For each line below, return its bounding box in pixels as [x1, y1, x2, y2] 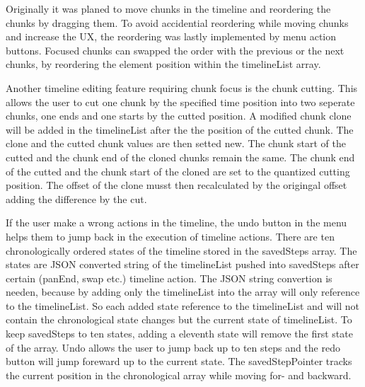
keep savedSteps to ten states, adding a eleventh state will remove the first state [6, 326, 353, 341]
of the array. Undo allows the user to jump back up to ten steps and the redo [6, 340, 340, 354]
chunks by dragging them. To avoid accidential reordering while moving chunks [6, 15, 349, 30]
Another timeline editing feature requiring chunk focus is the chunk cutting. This [6, 80, 358, 95]
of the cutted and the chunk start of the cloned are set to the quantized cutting [6, 163, 350, 178]
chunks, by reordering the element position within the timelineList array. [6, 57, 321, 71]
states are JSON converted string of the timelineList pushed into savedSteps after [6, 257, 359, 272]
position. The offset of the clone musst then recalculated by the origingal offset [6, 178, 347, 192]
